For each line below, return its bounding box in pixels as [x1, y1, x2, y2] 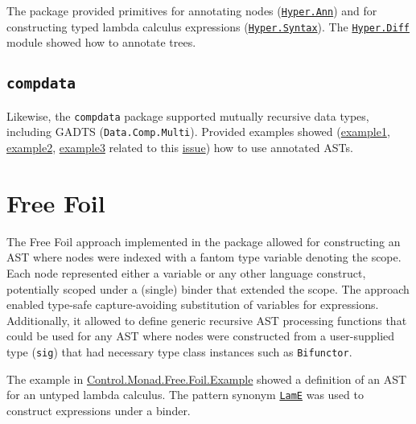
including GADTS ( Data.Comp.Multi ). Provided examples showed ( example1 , [6, 123, 390, 140]
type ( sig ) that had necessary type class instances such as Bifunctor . [6, 343, 352, 360]
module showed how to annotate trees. [6, 34, 196, 51]
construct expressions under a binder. [6, 401, 191, 418]
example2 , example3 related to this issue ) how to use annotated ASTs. [6, 139, 353, 155]
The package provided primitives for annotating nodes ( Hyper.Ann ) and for [6, 2, 377, 19]
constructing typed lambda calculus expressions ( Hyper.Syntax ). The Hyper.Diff [6, 18, 410, 35]
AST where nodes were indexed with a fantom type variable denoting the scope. [6, 249, 402, 266]
